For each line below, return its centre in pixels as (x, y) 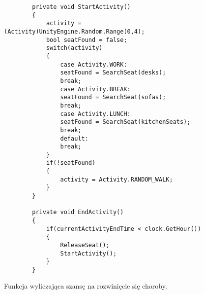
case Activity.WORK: (94, 64)
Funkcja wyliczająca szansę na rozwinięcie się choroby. (86, 285)
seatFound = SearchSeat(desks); (113, 73)
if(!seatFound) (71, 163)
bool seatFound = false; (87, 40)
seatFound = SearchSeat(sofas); (113, 97)
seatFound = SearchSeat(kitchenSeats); (125, 122)
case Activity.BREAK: (95, 89)
